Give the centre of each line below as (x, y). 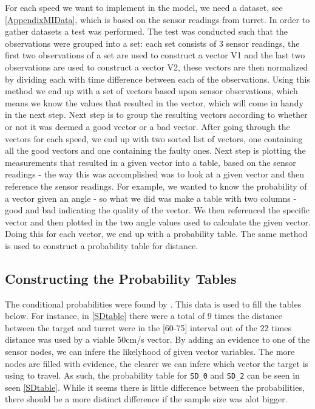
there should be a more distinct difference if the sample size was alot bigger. (146, 399)
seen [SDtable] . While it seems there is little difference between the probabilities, (155, 387)
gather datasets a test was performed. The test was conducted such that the (147, 31)
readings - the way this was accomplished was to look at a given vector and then (155, 174)
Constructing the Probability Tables (121, 278)
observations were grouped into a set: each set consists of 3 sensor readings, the (152, 43)
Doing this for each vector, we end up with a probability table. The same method (156, 234)
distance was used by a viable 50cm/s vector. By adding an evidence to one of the (157, 339)
